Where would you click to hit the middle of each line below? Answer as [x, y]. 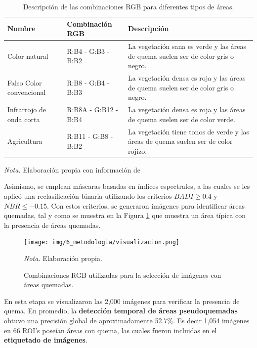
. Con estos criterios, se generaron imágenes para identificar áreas [146, 205]
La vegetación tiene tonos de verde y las [189, 131]
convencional [27, 92]
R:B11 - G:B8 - [90, 136]
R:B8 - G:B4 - [88, 82]
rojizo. [138, 151]
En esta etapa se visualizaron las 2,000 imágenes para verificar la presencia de [122, 301]
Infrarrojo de [27, 109]
